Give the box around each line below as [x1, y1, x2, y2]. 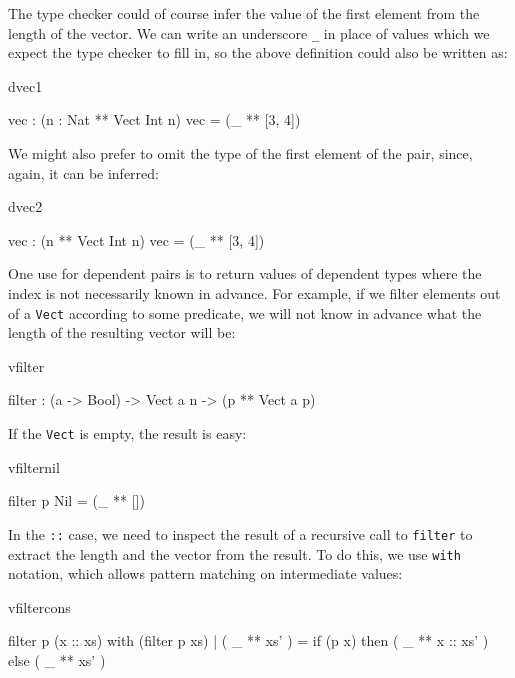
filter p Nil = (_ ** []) [8, 490, 145, 511]
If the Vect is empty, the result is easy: [8, 423, 247, 444]
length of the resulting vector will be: [8, 322, 236, 343]
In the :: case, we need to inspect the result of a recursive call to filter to [8, 523, 473, 544]
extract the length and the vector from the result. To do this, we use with [8, 543, 461, 564]
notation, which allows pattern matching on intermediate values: [8, 563, 403, 584]
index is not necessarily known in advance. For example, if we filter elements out [8, 283, 501, 303]
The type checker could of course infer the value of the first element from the [8, 3, 480, 23]
